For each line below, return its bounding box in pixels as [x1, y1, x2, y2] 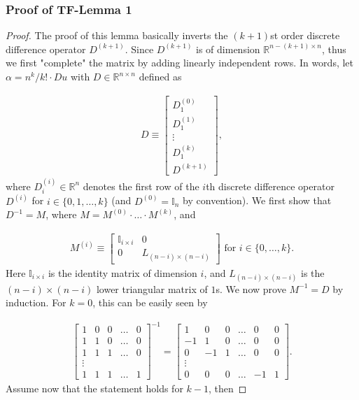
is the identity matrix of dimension [48, 265, 197, 280]
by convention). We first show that [183, 193, 332, 208]
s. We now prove [216, 281, 286, 296]
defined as [139, 69, 182, 83]
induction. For [6, 295, 66, 310]
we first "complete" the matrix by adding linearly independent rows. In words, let [6, 55, 354, 70]
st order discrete [270, 28, 340, 43]
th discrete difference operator [206, 178, 335, 193]
